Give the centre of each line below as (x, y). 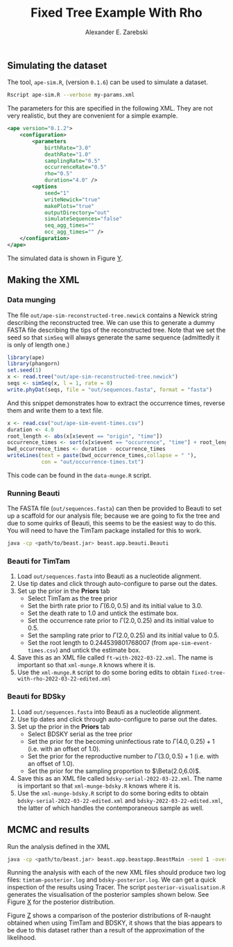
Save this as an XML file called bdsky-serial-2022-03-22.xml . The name (120, 778)
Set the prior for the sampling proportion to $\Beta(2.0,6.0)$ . (114, 771)
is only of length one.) (38, 344)
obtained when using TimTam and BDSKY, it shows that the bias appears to (115, 923)
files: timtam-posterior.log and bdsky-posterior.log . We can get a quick (112, 880)
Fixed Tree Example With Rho (116, 13)
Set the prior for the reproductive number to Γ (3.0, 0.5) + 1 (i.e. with (123, 756)
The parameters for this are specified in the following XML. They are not (110, 109)
